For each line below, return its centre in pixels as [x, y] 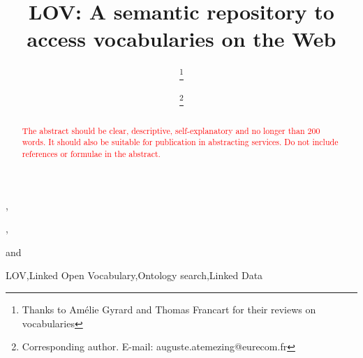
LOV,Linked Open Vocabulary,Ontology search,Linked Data [134, 275]
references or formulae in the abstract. [91, 153]
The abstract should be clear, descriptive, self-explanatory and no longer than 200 [171, 130]
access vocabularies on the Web [181, 39]
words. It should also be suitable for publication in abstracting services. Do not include [180, 142]
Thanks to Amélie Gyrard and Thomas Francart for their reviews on [169, 309]
